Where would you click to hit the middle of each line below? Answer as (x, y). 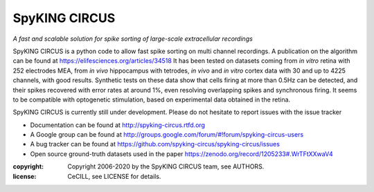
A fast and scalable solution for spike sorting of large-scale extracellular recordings (133, 39)
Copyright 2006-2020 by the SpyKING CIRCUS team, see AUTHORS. (166, 166)
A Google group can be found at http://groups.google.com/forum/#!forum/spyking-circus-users (167, 135)
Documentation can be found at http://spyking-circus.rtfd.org (118, 125)
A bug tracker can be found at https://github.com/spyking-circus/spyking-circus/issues (155, 144)
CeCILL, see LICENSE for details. (114, 176)
